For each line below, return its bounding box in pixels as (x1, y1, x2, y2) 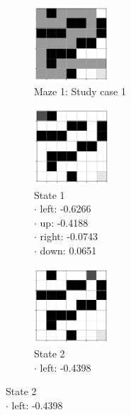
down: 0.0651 (40, 243, 97, 258)
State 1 (34, 187, 65, 202)
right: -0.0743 (40, 229, 98, 244)
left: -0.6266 (40, 201, 91, 216)
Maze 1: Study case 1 (34, 84, 126, 99)
